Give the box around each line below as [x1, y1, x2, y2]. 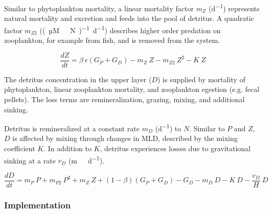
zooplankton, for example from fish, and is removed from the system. [4, 35, 220, 45]
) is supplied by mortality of [157, 74, 245, 84]
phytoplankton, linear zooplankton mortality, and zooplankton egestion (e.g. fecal [4, 84, 260, 94]
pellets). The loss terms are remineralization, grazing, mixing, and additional [4, 93, 245, 104]
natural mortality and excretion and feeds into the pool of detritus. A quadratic [4, 13, 254, 23]
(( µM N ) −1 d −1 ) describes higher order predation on [39, 23, 221, 35]
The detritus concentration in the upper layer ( [4, 74, 152, 84]
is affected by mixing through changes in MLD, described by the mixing [12, 133, 238, 144]
